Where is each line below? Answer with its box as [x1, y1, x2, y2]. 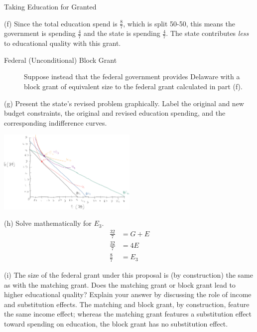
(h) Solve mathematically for [4, 218, 92, 228]
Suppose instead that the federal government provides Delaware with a [24, 71, 240, 82]
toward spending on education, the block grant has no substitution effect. [4, 319, 228, 329]
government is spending [4, 28, 76, 38]
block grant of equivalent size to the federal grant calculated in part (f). [24, 81, 243, 92]
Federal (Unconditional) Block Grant [4, 54, 117, 65]
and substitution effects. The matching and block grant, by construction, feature [4, 299, 250, 309]
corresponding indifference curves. [4, 117, 107, 128]
